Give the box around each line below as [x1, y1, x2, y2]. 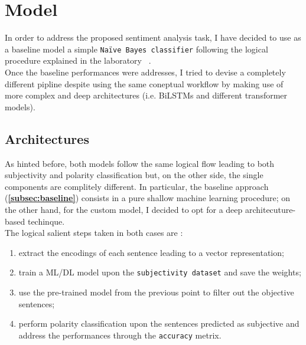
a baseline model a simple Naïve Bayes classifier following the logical [5, 42, 268, 55]
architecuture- [245, 203, 296, 215]
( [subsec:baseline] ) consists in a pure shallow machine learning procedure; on [5, 192, 291, 204]
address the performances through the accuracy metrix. [18, 328, 222, 341]
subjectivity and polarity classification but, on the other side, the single [5, 169, 263, 181]
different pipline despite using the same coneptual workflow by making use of [5, 77, 284, 90]
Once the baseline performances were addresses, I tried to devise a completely [5, 65, 286, 78]
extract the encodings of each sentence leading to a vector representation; [18, 246, 284, 258]
